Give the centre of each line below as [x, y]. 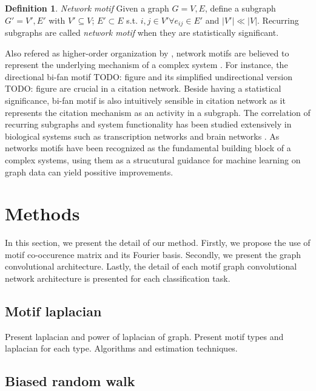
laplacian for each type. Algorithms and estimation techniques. [121, 348]
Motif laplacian [53, 311]
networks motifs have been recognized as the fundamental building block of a [148, 148]
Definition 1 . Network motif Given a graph [87, 8]
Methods [42, 213]
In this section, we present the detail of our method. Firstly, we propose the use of [158, 243]
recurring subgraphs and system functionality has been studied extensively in [148, 124]
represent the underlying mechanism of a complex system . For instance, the [146, 65]
